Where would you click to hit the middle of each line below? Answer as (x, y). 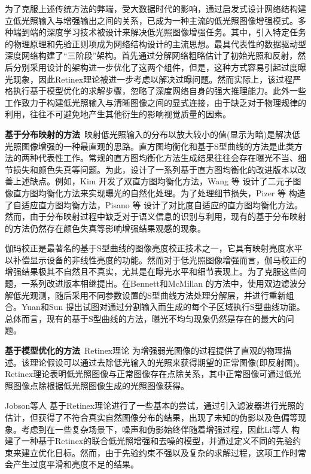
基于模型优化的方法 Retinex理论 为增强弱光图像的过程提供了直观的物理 (144, 350)
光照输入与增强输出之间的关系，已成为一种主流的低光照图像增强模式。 (159, 20)
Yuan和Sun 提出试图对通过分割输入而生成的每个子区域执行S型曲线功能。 (163, 307)
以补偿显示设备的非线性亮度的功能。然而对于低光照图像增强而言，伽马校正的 (155, 259)
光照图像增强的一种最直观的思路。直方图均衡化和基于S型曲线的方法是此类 (150, 146)
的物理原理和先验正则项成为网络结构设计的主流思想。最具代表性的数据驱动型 (155, 43)
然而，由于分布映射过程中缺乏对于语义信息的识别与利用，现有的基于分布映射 (155, 216)
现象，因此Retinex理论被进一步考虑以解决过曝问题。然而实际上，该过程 (153, 79)
